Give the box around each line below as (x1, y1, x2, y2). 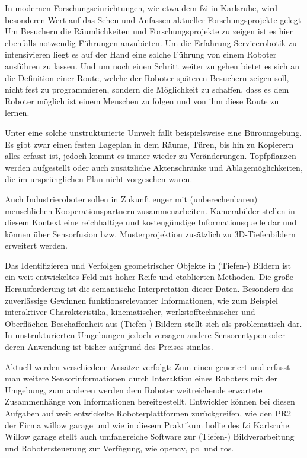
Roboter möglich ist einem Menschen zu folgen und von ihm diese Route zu (5, 94, 279, 107)
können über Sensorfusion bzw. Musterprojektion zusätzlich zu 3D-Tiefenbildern (5, 227, 296, 240)
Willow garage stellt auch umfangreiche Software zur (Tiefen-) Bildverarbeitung (5, 430, 295, 443)
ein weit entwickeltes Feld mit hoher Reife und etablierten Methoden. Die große (5, 271, 293, 283)
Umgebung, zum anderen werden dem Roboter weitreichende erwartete (5, 383, 263, 396)
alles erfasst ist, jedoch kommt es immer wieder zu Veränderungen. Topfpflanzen (5, 150, 296, 162)
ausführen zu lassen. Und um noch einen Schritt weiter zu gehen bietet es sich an (5, 59, 300, 72)
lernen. (5, 106, 30, 119)
